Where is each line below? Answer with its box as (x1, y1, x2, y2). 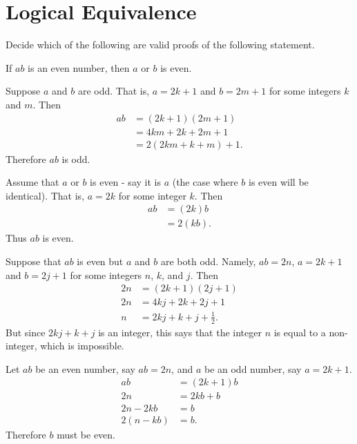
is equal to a (273, 325, 326, 339)
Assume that (6, 175, 59, 189)
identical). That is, (6, 188, 85, 202)
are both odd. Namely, (160, 254, 256, 269)
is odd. (61, 151, 90, 166)
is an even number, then (28, 60, 130, 75)
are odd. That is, (77, 84, 150, 98)
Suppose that (6, 254, 61, 269)
